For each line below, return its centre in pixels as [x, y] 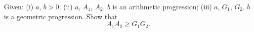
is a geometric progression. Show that [61, 16]
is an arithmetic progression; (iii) [162, 6]
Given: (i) [19, 6]
